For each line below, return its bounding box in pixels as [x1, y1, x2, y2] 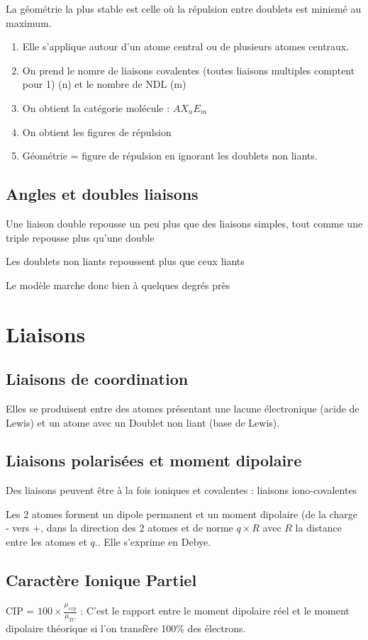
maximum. [6, 15, 52, 30]
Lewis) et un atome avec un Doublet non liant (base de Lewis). [6, 415, 280, 430]
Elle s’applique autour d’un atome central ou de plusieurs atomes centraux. [22, 39, 350, 54]
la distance [295, 520, 342, 535]
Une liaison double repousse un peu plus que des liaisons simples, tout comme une [6, 215, 363, 230]
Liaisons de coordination [6, 368, 189, 390]
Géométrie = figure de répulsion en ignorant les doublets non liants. [22, 148, 318, 163]
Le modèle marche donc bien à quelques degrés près [6, 277, 230, 292]
